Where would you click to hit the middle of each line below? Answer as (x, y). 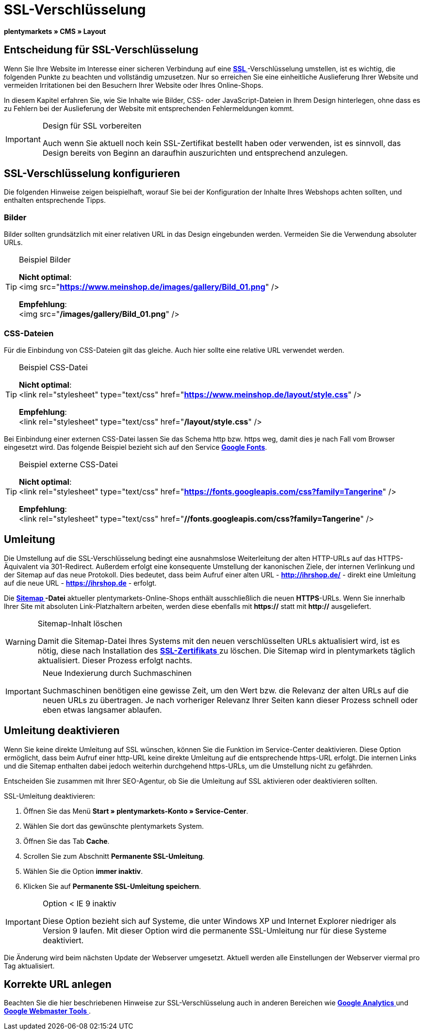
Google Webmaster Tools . (48, 1011)
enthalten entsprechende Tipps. (55, 200)
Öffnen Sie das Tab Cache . (66, 841)
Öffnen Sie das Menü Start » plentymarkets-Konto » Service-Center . (136, 811)
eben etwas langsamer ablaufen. (102, 710)
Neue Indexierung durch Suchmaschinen (117, 673)
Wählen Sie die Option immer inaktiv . (83, 871)
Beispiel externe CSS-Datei (68, 464)
